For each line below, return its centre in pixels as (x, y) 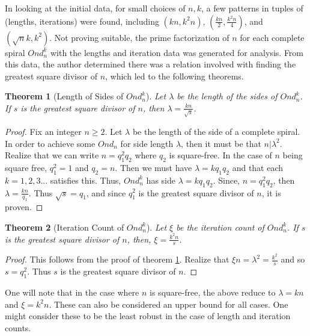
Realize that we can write (52, 155)
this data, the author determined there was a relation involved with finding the (150, 64)
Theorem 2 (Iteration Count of (65, 227)
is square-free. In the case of (220, 155)
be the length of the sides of (227, 96)
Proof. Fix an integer (43, 131)
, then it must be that (221, 143)
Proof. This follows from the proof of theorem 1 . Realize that (117, 259)
